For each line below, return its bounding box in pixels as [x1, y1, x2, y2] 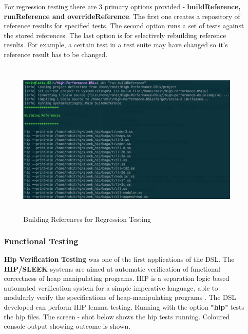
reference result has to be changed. [4, 49, 108, 59]
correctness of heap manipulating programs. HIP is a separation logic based [4, 273, 229, 283]
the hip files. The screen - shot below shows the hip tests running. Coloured [4, 311, 230, 321]
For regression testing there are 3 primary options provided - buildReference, [4, 1, 241, 11]
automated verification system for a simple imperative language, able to [4, 282, 218, 293]
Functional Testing [4, 235, 78, 247]
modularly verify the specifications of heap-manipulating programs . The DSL [4, 292, 236, 302]
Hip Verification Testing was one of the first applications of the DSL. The [4, 254, 234, 264]
